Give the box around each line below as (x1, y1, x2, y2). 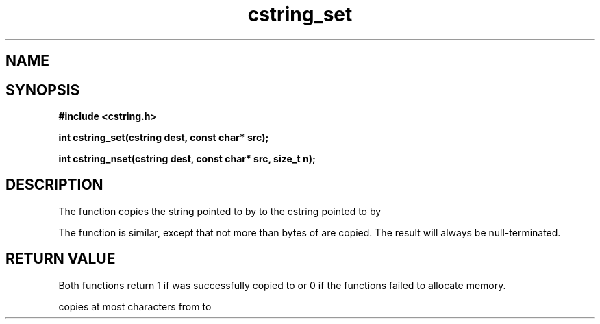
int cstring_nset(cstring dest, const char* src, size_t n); (58, 153, 316, 165)
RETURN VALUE (5, 250, 116, 268)
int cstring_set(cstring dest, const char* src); (58, 132, 269, 144)
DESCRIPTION (5, 176, 103, 194)
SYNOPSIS (5, 81, 80, 99)
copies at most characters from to (58, 300, 212, 312)
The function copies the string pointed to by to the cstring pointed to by (58, 205, 382, 217)
